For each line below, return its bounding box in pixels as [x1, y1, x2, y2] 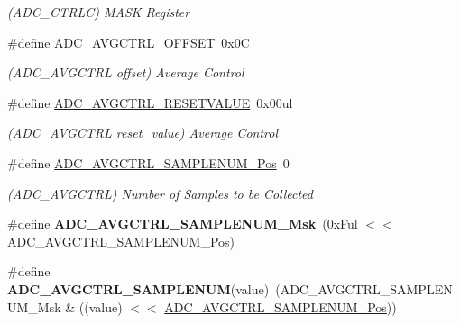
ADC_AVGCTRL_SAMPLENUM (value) [7, 279, 270, 298]
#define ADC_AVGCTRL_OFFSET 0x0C [7, 32, 250, 51]
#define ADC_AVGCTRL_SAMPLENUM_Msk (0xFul [7, 214, 358, 233]
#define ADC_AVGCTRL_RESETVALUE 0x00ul [7, 93, 293, 112]
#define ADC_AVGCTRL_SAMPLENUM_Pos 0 [7, 153, 290, 172]
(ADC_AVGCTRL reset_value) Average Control [7, 123, 279, 142]
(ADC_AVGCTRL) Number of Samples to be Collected [7, 184, 313, 202]
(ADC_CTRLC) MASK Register [7, 3, 190, 21]
